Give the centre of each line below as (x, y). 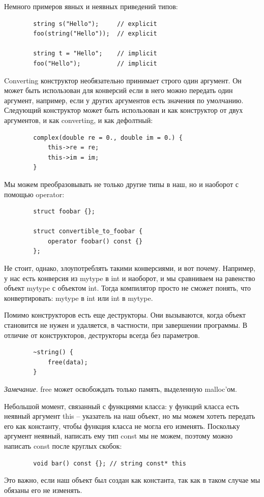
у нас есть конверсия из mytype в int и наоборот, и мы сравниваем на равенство (130, 278)
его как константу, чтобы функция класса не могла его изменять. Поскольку (122, 426)
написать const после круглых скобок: (63, 445)
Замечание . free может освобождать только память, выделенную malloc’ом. (121, 389)
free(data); (68, 362)
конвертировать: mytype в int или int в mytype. (79, 298)
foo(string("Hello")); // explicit (95, 34)
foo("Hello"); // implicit (95, 63)
